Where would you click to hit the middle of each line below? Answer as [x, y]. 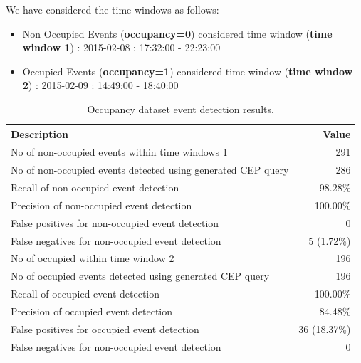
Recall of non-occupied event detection [95, 188]
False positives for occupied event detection [105, 328]
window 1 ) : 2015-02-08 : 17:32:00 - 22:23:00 [121, 47]
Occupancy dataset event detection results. [180, 109]
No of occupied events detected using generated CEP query [140, 276]
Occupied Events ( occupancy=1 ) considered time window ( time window [188, 71]
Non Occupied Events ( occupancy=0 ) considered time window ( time [177, 33]
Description [40, 133]
